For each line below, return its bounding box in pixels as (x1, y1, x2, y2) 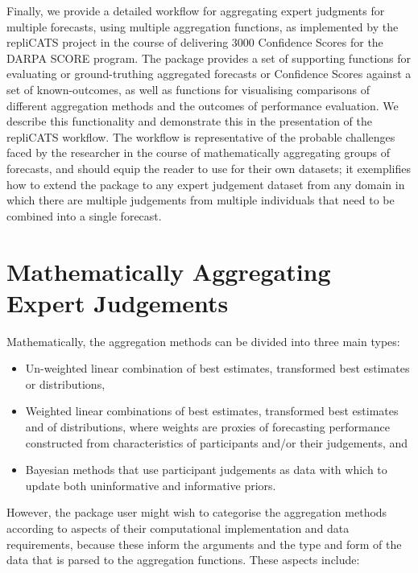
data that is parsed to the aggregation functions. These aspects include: (6, 551, 360, 568)
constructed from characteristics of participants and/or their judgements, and (25, 434, 408, 451)
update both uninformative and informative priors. (25, 476, 276, 493)
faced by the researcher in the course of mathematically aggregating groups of (6, 144, 391, 161)
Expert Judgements (6, 286, 229, 319)
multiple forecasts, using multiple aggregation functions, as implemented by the (6, 18, 399, 35)
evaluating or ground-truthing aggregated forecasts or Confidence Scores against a (6, 65, 412, 82)
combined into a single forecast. (6, 207, 162, 224)
